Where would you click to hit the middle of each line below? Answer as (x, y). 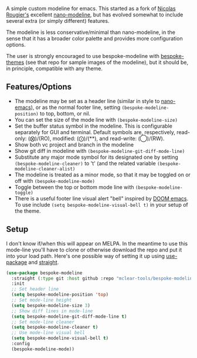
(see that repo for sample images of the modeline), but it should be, (107, 62)
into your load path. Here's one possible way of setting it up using (86, 256)
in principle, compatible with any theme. (54, 69)
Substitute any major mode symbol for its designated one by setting (96, 157)
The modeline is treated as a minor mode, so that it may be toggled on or (102, 175)
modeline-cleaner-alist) (45, 169)
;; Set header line (35, 289)
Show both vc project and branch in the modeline (74, 144)
